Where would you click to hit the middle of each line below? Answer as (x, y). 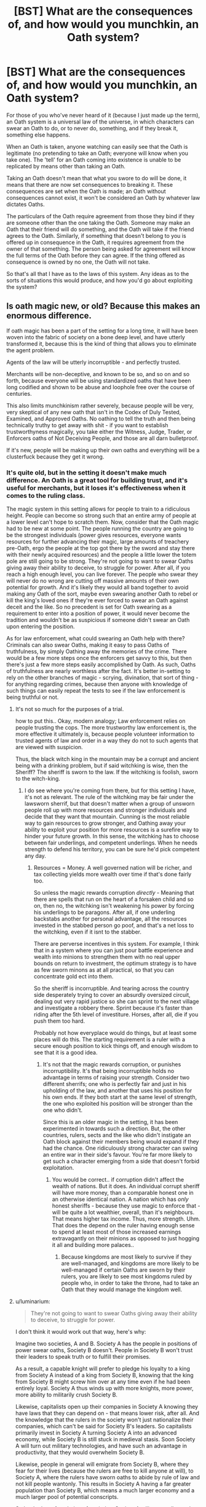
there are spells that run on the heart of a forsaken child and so (113, 899)
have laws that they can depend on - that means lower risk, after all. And (107, 1413)
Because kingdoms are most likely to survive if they (126, 1257)
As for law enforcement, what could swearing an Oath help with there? (96, 639)
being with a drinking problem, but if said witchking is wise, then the (101, 766)
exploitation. (58, 1168)
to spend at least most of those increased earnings (117, 1232)
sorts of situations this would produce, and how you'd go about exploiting (100, 280)
